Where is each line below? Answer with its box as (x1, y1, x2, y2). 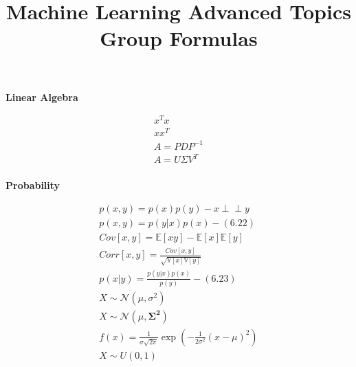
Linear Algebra (5, 89, 78, 104)
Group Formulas (100, 24, 258, 52)
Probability (5, 178, 60, 192)
